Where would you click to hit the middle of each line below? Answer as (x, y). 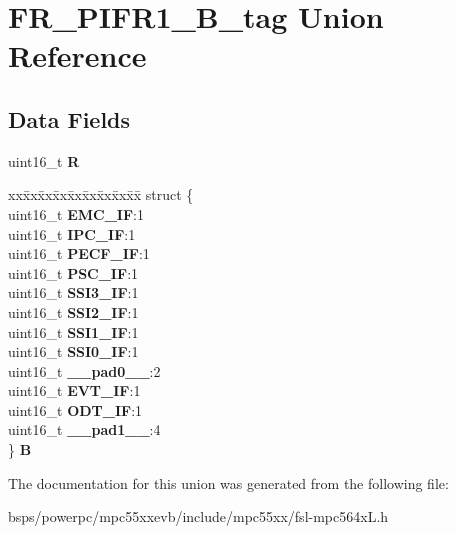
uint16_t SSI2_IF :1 (73, 311)
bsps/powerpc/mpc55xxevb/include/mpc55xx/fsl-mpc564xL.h (198, 516)
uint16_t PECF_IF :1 (79, 253)
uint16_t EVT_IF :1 (74, 390)
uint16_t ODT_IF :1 (75, 409)
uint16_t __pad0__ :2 (84, 370)
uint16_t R (44, 160)
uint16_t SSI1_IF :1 (73, 331)
